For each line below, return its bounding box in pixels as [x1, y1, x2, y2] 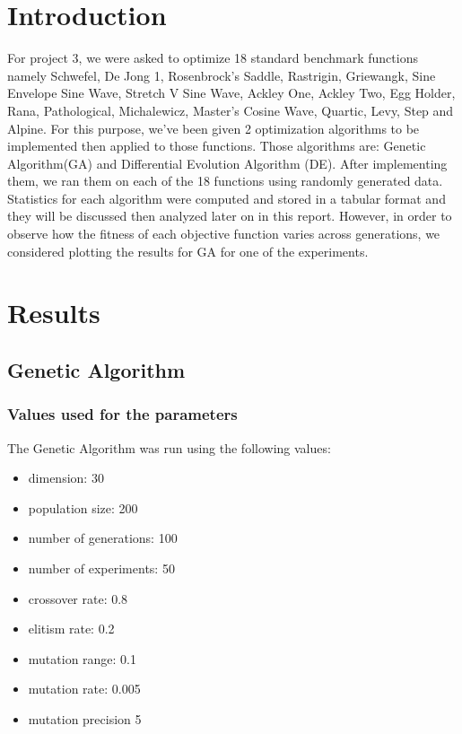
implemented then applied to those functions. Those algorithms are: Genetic [7, 136, 426, 155]
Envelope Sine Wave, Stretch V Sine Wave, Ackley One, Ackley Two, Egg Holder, [7, 83, 456, 102]
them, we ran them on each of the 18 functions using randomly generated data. [7, 171, 443, 190]
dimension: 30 [28, 468, 104, 487]
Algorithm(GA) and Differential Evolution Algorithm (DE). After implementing [7, 153, 448, 172]
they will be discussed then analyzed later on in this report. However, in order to [7, 206, 452, 225]
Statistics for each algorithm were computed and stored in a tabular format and [7, 188, 446, 207]
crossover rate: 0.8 [28, 589, 128, 607]
